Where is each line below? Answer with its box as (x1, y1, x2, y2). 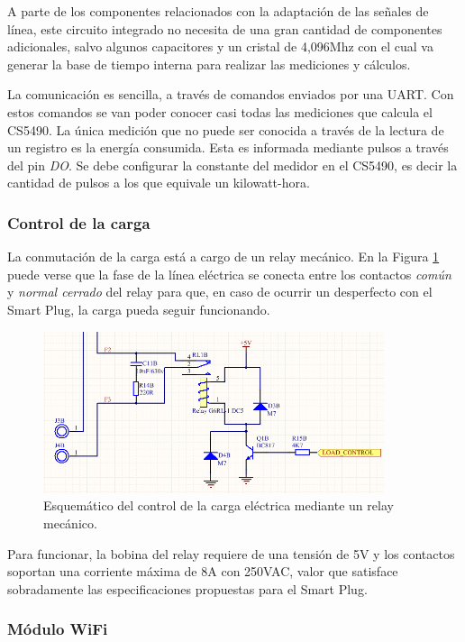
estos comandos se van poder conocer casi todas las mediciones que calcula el (7, 102, 433, 121)
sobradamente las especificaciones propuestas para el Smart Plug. (7, 579, 368, 598)
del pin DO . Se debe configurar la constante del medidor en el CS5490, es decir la (7, 155, 458, 174)
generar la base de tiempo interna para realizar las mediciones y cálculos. (7, 54, 411, 73)
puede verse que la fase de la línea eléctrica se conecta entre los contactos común (7, 264, 451, 283)
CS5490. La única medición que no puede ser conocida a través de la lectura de (7, 120, 444, 139)
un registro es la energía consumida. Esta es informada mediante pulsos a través (7, 138, 449, 157)
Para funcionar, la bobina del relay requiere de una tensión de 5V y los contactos (7, 544, 455, 563)
